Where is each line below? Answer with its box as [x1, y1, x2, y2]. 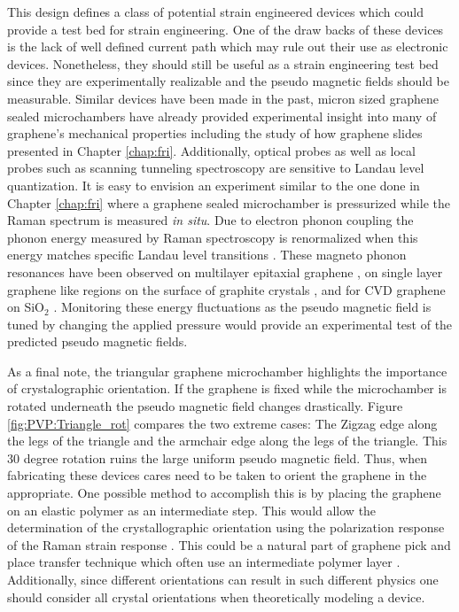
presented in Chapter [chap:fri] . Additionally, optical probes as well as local [7, 141, 416, 159]
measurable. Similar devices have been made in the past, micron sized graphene [7, 89, 439, 107]
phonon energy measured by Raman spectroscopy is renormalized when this [7, 228, 418, 246]
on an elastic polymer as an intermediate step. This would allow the [7, 500, 377, 519]
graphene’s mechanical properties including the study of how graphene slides [7, 124, 423, 143]
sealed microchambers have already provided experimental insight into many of [7, 106, 437, 125]
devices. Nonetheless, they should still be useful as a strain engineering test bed [7, 54, 439, 73]
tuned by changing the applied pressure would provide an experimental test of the [7, 314, 453, 333]
